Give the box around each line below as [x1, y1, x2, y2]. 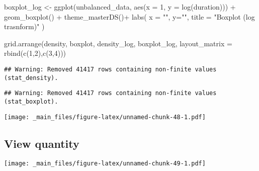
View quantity [4, 135, 79, 151]
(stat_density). [4, 74, 58, 81]
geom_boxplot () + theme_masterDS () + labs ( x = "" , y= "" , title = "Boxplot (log [4, 11, 255, 22]
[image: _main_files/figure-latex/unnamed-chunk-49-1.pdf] [4, 160, 206, 167]
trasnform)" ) [4, 21, 45, 32]
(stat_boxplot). [4, 98, 58, 105]
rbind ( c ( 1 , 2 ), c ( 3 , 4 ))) [4, 48, 66, 58]
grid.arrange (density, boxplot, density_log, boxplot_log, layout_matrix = [4, 38, 232, 48]
